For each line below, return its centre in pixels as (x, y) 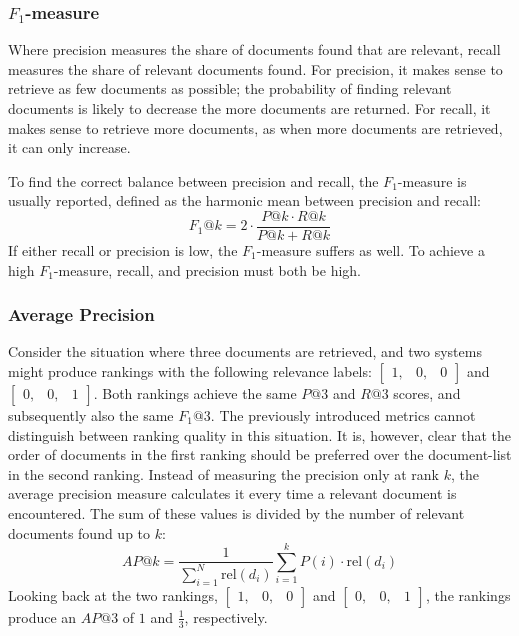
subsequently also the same (91, 415)
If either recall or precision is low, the (123, 250)
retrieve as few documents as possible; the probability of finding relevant (230, 88)
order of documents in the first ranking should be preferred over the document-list (260, 454)
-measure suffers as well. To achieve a (370, 250)
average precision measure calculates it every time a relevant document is (232, 493)
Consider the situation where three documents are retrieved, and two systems (245, 351)
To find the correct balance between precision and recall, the (193, 180)
